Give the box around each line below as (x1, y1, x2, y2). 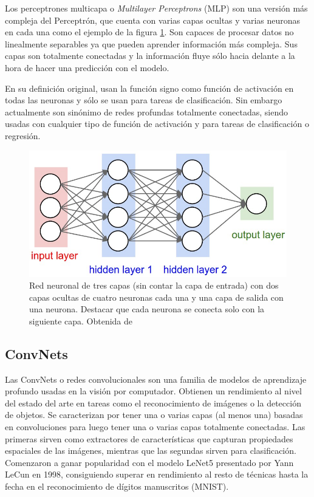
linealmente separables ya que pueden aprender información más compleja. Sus (5, 37, 298, 50)
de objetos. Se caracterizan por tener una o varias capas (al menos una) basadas (5, 408, 303, 421)
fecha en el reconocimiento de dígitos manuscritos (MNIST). (5, 480, 229, 493)
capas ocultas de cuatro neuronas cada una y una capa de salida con (29, 290, 284, 303)
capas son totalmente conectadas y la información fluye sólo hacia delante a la (5, 49, 295, 62)
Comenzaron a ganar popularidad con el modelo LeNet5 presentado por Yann (5, 456, 294, 468)
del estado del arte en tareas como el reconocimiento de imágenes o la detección (5, 396, 301, 409)
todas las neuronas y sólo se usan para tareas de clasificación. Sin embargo (5, 94, 282, 106)
